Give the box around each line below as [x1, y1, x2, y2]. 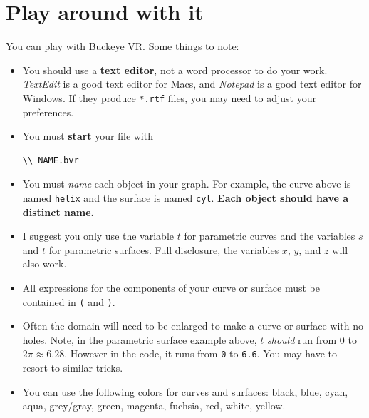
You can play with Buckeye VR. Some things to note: [6, 39, 239, 53]
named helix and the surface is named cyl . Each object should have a [22, 190, 349, 205]
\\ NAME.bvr [22, 155, 79, 165]
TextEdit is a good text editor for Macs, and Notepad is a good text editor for [22, 76, 362, 91]
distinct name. [22, 204, 95, 219]
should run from [267, 332, 337, 347]
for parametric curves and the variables [184, 228, 355, 243]
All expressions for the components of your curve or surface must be [22, 280, 320, 295]
